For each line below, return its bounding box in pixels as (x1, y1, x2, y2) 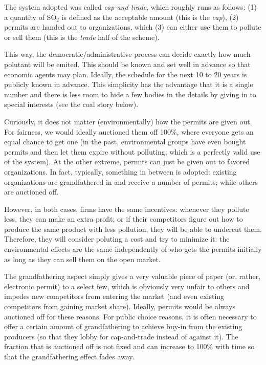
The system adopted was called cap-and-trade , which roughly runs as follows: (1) (4, 2, 257, 12)
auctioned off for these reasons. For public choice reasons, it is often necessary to (4, 311, 257, 321)
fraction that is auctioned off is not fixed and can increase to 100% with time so (4, 341, 255, 352)
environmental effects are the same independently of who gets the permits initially (4, 244, 262, 254)
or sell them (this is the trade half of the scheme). (4, 31, 160, 42)
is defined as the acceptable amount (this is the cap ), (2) (61, 11, 239, 22)
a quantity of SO (4, 11, 57, 22)
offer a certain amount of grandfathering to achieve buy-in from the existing (4, 321, 242, 332)
